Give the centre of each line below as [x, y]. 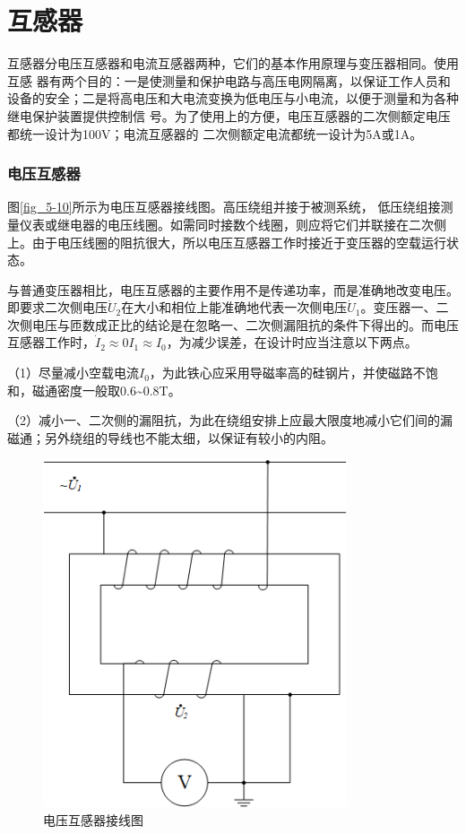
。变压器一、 [398, 307]
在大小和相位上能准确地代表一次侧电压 [234, 307]
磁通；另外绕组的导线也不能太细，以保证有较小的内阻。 [170, 437]
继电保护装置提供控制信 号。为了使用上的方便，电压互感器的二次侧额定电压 [229, 115]
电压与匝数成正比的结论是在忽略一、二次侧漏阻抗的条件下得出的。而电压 [245, 324]
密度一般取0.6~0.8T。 [119, 390]
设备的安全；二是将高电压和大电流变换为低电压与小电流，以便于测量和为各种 [233, 98]
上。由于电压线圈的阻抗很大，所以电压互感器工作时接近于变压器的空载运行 [227, 242]
